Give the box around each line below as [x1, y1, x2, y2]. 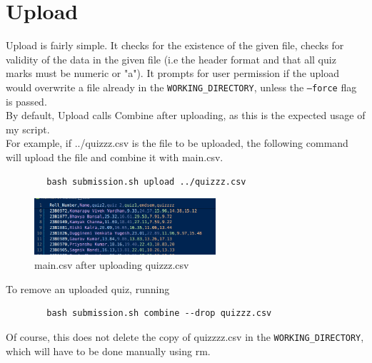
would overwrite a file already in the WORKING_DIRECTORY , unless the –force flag [6, 79, 357, 94]
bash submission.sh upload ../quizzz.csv [46, 176, 246, 187]
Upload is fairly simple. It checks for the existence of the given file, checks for [6, 38, 344, 53]
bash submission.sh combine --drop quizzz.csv [46, 308, 272, 319]
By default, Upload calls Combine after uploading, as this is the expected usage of [6, 108, 366, 123]
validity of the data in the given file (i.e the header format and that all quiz [6, 51, 336, 66]
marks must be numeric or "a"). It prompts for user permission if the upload [6, 66, 339, 81]
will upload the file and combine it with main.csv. [6, 149, 223, 164]
